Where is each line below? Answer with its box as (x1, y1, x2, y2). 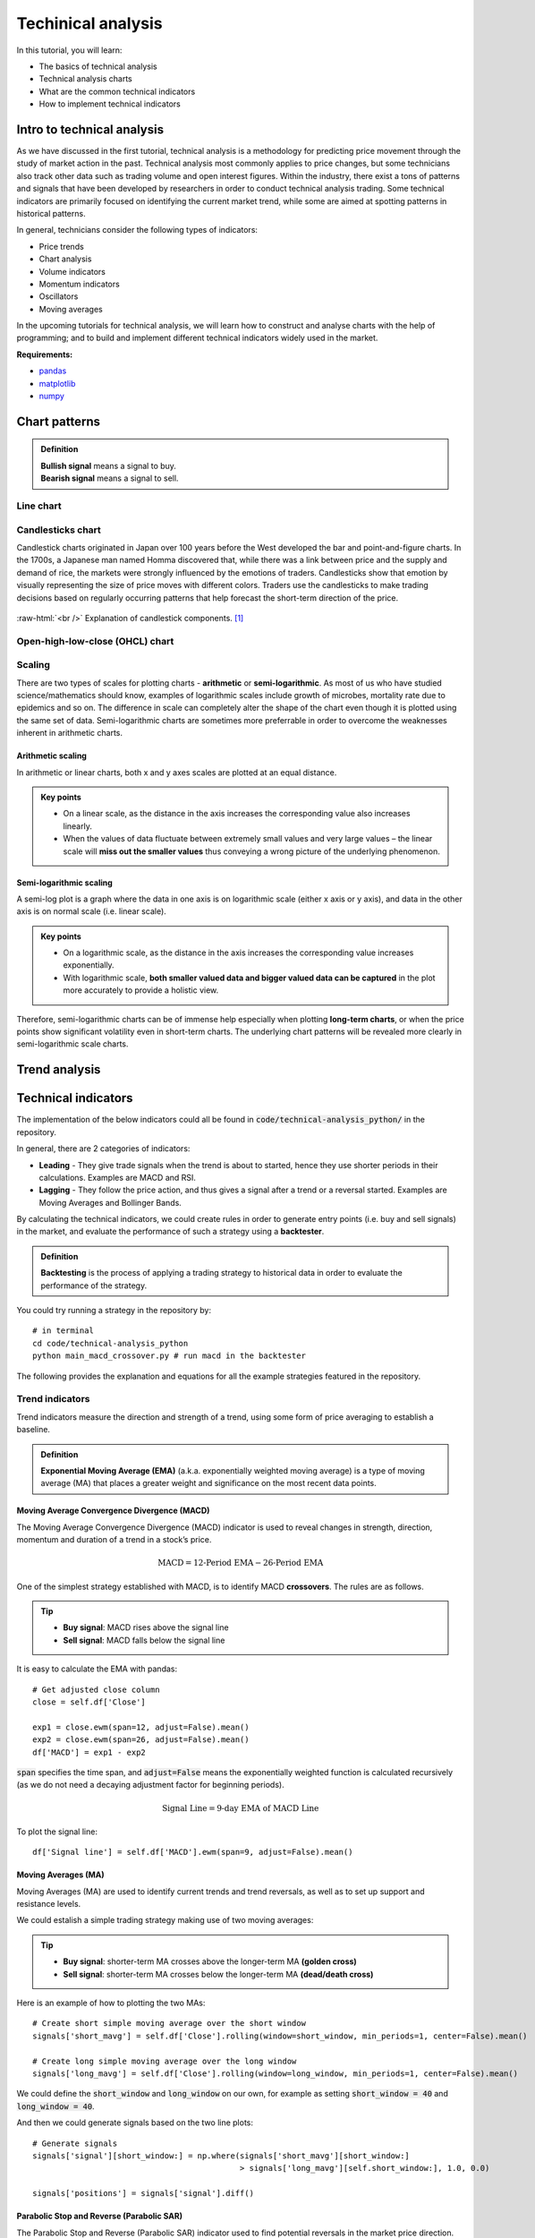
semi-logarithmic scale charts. (16, 1038, 129, 1049)
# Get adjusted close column (32, 1684, 160, 1695)
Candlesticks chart (16, 524, 102, 536)
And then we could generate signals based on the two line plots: (16, 2117, 254, 2128)
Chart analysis (38, 253, 92, 264)
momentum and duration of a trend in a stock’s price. (16, 1534, 212, 1545)
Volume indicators (38, 266, 106, 277)
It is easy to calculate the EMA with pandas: (16, 1663, 178, 1674)
